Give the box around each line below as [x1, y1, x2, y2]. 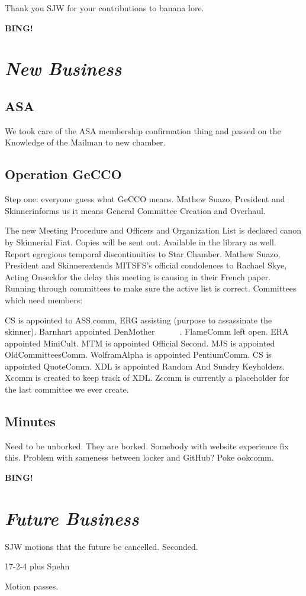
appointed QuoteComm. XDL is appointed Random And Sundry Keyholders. [5, 359, 285, 372]
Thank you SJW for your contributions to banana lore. [5, 2, 204, 14]
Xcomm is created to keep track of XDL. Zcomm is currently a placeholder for [5, 371, 289, 384]
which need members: [5, 293, 83, 306]
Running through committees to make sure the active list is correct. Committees [5, 282, 297, 294]
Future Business [5, 506, 139, 530]
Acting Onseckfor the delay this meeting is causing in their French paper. [5, 270, 271, 283]
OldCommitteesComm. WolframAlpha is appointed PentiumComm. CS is [5, 348, 272, 361]
